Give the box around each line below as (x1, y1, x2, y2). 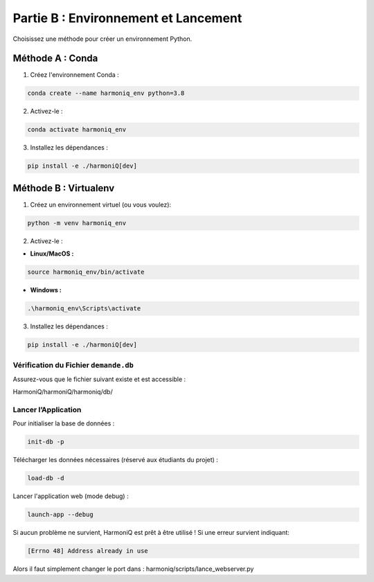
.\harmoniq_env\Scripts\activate (27, 305, 141, 312)
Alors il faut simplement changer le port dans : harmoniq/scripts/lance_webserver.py (12, 565, 254, 573)
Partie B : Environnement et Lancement (12, 10, 242, 26)
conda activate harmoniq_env (27, 125, 127, 134)
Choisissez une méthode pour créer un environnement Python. (12, 35, 193, 43)
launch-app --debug (27, 511, 93, 519)
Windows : (30, 286, 62, 294)
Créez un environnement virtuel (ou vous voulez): (30, 200, 172, 209)
